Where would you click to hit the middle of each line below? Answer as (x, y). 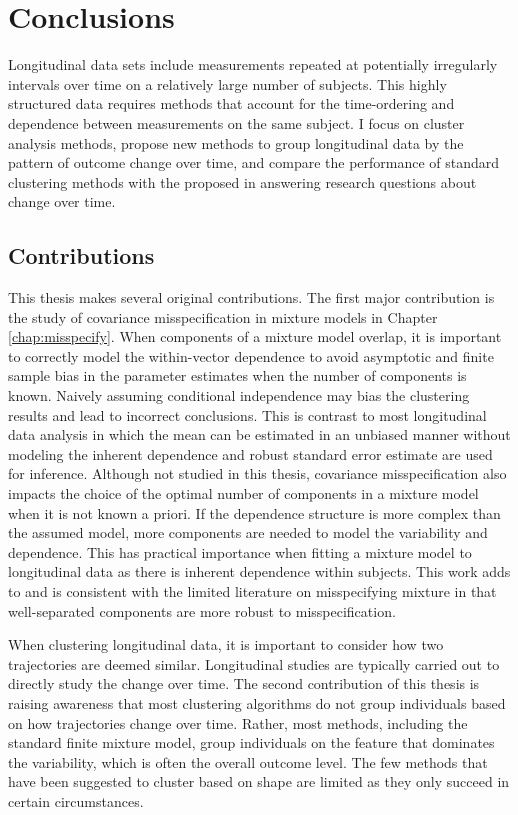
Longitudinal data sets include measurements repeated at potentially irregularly (253, 64)
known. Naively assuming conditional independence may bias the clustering (239, 395)
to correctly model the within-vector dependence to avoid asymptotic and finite (251, 355)
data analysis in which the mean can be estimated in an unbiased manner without (259, 434)
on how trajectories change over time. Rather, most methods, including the (238, 722)
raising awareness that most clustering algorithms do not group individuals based (257, 702)
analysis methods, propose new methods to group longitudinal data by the (236, 142)
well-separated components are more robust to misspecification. (202, 610)
